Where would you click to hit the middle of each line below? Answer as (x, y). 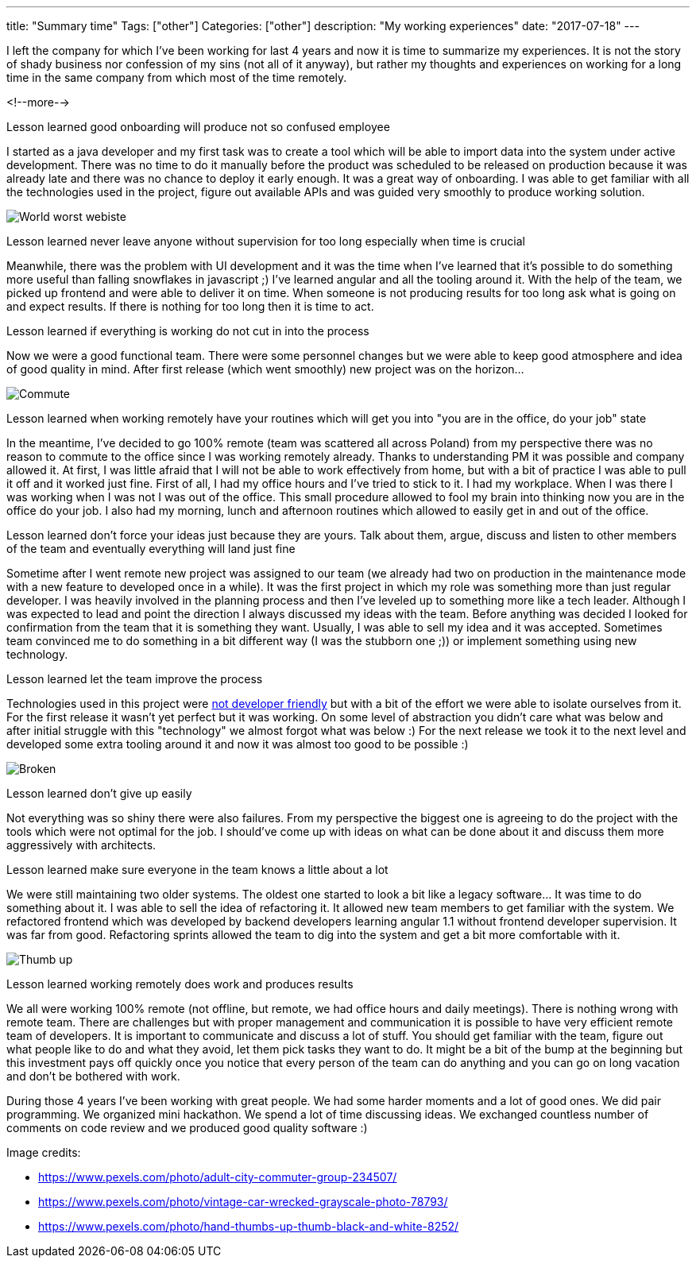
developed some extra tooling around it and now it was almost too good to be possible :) (238, 744)
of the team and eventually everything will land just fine (151, 549)
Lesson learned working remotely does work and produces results (180, 984)
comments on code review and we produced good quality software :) (187, 1128)
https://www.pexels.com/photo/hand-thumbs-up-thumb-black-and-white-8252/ (249, 1226)
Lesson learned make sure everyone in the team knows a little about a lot (197, 870)
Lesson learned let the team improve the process (135, 679)
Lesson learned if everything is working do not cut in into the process (188, 331)
